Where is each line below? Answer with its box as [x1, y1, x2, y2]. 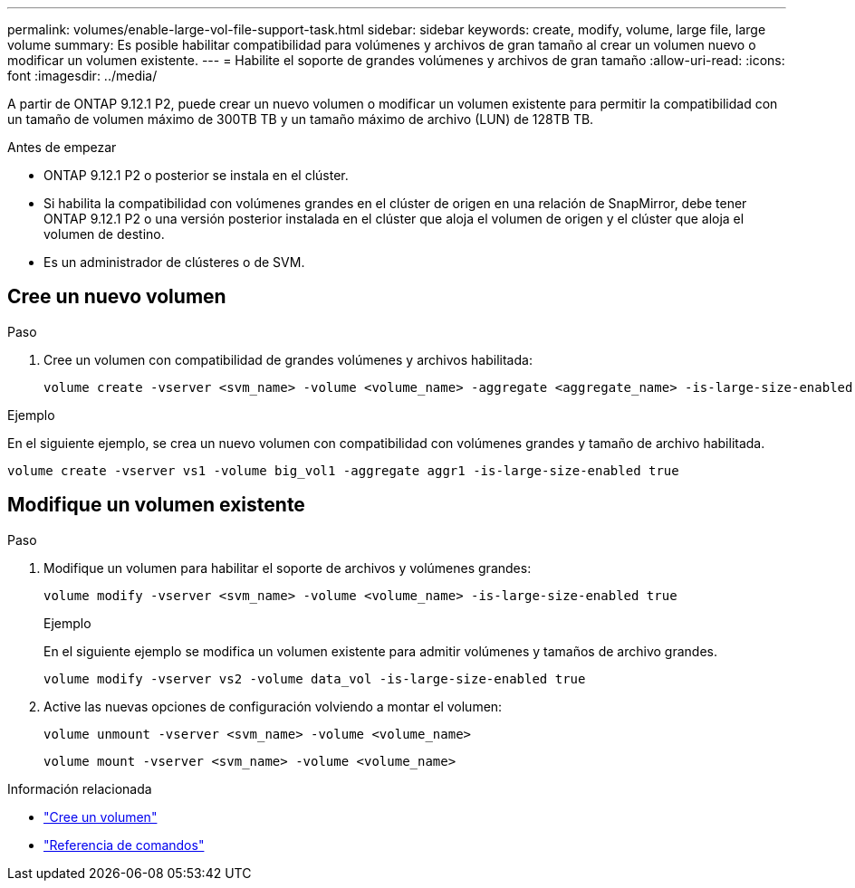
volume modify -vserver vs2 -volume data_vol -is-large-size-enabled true [43, 671, 586, 686]
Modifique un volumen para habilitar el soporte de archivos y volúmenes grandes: [43, 559, 532, 576]
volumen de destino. [43, 226, 165, 242]
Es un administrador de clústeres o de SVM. [43, 254, 305, 270]
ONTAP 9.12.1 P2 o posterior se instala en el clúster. [43, 167, 349, 183]
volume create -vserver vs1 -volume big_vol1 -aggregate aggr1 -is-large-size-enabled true [7, 463, 679, 478]
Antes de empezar [7, 139, 117, 155]
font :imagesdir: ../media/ [7, 68, 158, 83]
